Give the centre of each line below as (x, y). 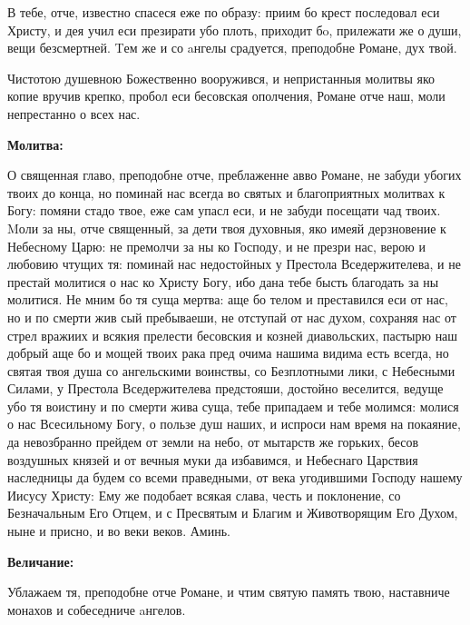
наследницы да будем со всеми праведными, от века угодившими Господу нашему (235, 477)
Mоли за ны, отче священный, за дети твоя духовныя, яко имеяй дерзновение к (227, 228)
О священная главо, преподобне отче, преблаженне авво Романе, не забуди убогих (235, 175)
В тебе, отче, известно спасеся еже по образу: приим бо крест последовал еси (224, 12)
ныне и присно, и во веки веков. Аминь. (119, 531)
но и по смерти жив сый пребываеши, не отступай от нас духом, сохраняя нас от (232, 317)
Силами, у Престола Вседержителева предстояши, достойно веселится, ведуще (225, 388)
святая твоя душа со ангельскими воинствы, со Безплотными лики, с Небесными (231, 370)
